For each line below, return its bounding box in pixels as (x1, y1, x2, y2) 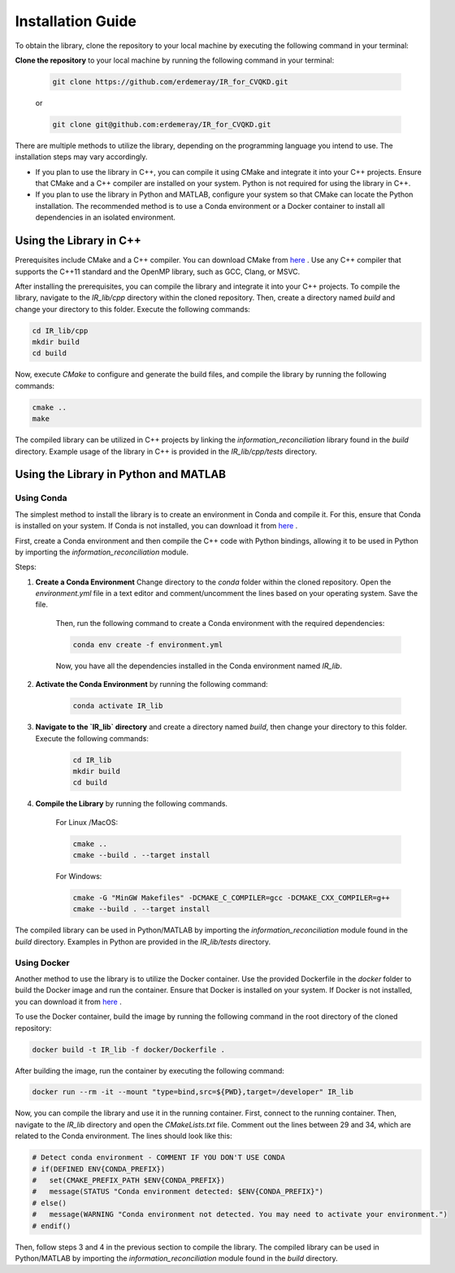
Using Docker (15, 957, 70, 968)
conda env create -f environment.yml (72, 640, 223, 650)
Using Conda (15, 493, 68, 504)
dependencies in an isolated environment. (35, 212, 176, 223)
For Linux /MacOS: (55, 817, 119, 827)
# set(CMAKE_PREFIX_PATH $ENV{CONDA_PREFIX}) (32, 1175, 225, 1185)
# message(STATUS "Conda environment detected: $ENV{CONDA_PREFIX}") (32, 1187, 324, 1197)
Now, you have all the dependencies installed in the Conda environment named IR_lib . (55, 661, 343, 671)
